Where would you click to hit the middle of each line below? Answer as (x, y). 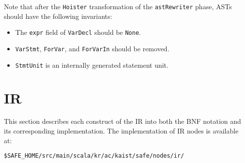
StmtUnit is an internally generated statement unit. (92, 65)
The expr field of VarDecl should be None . (78, 32)
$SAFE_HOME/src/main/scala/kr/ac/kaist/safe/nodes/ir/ (94, 156)
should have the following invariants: (58, 16)
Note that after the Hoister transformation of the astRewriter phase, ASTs (118, 6)
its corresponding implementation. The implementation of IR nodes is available (121, 130)
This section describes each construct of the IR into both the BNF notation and (122, 121)
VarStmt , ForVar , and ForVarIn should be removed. (92, 48)
